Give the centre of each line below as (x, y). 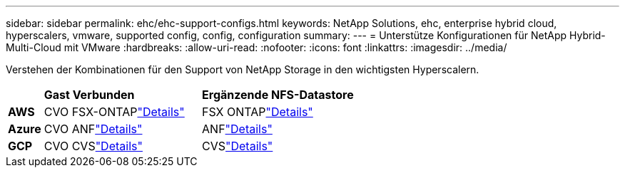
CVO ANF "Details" (93, 129)
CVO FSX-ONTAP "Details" (114, 112)
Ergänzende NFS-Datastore (278, 95)
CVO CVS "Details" (93, 146)
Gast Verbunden (89, 95)
